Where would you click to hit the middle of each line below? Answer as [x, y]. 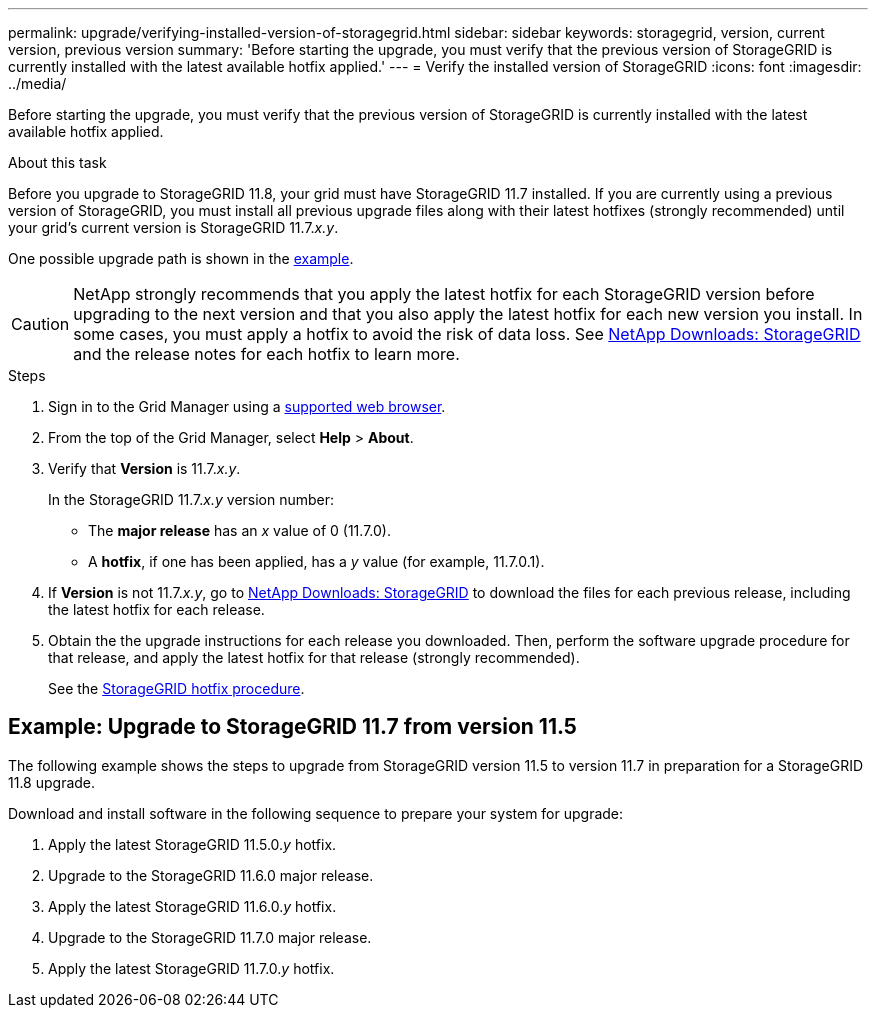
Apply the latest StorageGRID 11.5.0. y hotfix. [192, 844]
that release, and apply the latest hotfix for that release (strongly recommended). [314, 657]
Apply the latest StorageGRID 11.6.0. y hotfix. [192, 906]
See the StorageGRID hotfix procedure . [176, 688]
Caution [40, 324]
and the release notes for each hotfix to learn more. [266, 354]
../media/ [37, 83]
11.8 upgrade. [52, 782]
